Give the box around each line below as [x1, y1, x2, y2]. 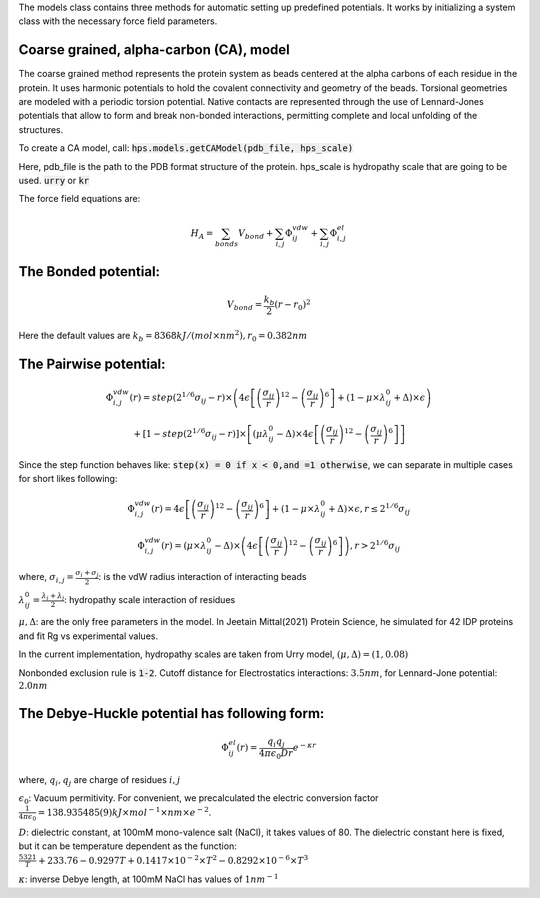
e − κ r [292, 740, 317, 754]
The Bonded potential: [18, 263, 160, 280]
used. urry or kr [18, 175, 90, 187]
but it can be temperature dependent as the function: [18, 840, 237, 852]
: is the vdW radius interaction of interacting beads [98, 571, 307, 583]
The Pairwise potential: [18, 355, 166, 372]
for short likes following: [18, 473, 118, 485]
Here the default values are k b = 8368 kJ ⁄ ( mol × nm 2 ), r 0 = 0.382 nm [18, 328, 308, 344]
